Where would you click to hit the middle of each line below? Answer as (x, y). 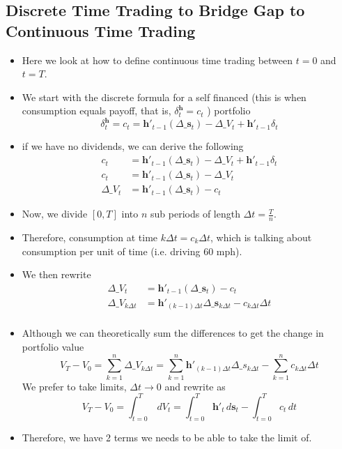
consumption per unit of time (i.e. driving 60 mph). (132, 251)
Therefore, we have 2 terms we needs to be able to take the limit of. (167, 437)
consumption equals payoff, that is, (96, 111)
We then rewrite (56, 274)
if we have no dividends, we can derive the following (133, 146)
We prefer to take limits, (74, 386)
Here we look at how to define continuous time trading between (157, 60)
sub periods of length (195, 214)
